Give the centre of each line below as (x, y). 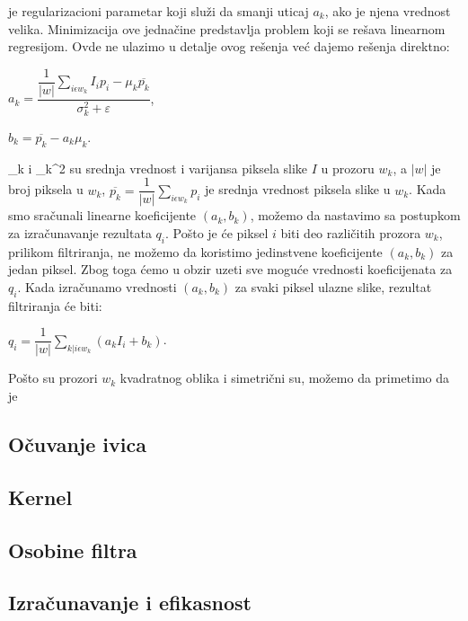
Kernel (40, 497)
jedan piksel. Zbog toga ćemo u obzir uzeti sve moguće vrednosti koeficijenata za (230, 269)
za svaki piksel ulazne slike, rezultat (333, 286)
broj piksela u (46, 189)
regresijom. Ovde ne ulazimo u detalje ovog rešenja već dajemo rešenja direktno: (229, 46)
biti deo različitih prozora (351, 233)
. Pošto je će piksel (217, 233)
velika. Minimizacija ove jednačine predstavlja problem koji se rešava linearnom (227, 28)
